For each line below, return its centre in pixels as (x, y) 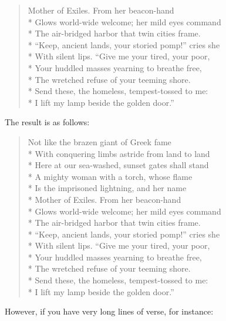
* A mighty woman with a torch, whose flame (110, 176)
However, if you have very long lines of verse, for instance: (109, 311)
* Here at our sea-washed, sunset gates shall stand (118, 165)
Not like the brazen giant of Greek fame (99, 141)
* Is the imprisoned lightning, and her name (107, 188)
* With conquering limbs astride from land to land (119, 153)
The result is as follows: (47, 122)
